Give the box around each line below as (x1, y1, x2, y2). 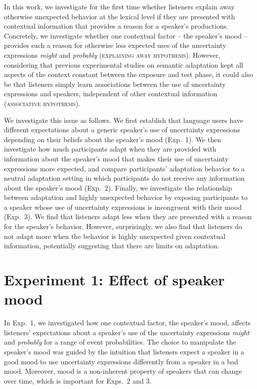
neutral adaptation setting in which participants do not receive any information (4, 173, 245, 183)
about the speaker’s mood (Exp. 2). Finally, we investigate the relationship (4, 182, 232, 193)
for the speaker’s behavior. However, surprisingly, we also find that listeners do (4, 221, 242, 232)
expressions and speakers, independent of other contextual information (4, 88, 217, 99)
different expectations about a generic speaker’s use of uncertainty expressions (4, 124, 240, 135)
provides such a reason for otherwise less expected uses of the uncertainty (4, 40, 226, 50)
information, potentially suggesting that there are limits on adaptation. (4, 240, 219, 251)
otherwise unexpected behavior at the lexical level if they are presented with (4, 11, 235, 21)
